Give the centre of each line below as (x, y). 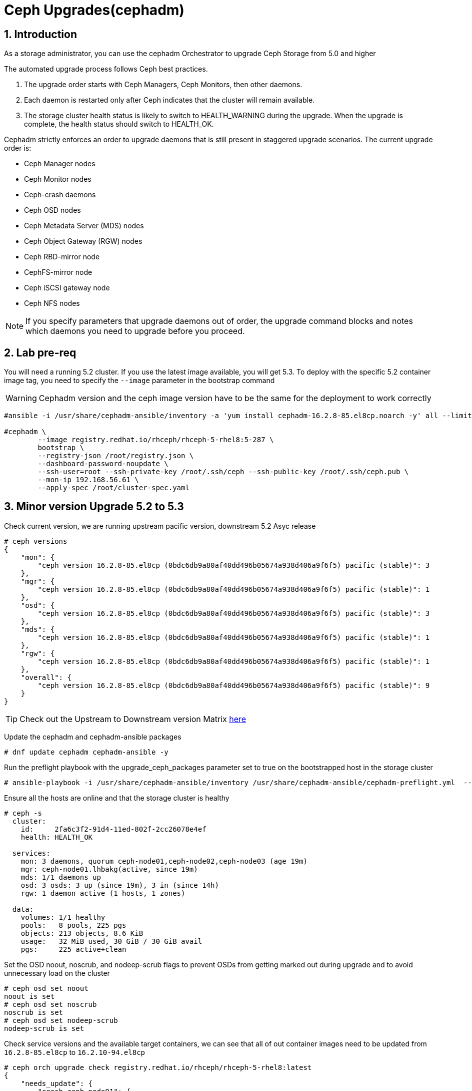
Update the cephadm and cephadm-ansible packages (93, 737)
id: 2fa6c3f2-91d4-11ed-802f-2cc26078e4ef (113, 829)
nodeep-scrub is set (44, 1028)
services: (31, 853)
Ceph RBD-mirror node (62, 257)
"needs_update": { (57, 1083)
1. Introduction (40, 34)
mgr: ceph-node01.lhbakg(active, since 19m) (109, 869)
